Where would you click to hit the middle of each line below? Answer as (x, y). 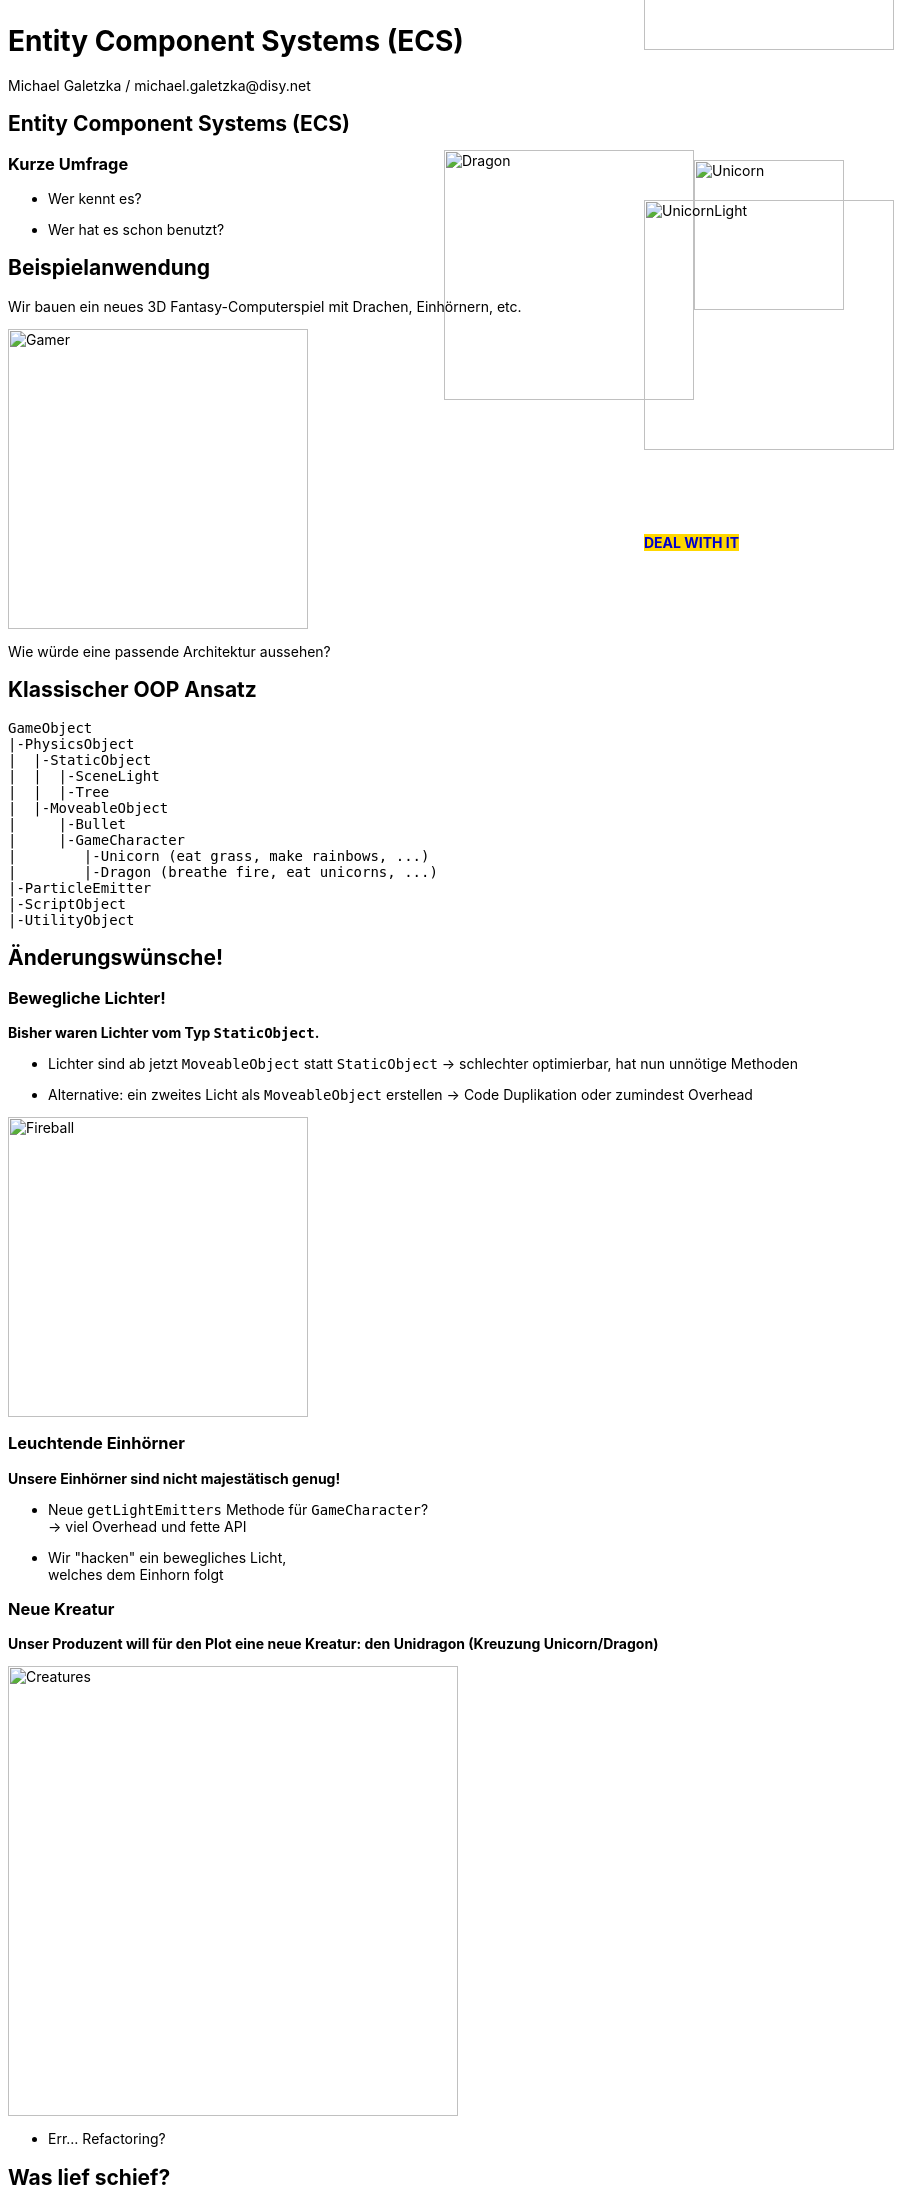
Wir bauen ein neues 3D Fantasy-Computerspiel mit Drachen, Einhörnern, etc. (265, 306)
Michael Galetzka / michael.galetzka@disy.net (159, 85)
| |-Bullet (67, 823)
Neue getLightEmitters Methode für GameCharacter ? (238, 1509)
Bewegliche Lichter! (87, 997)
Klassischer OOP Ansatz (132, 690)
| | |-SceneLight (84, 775)
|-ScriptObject (67, 903)
